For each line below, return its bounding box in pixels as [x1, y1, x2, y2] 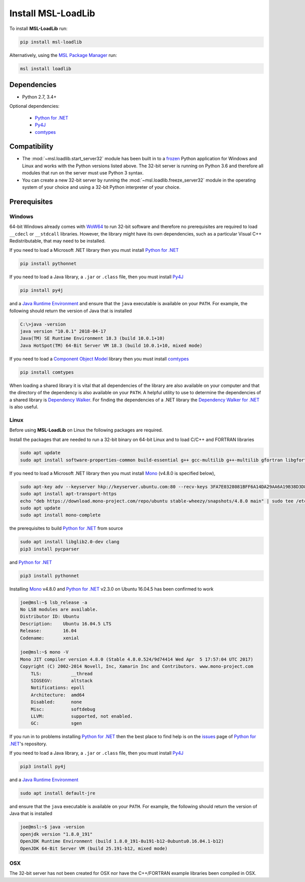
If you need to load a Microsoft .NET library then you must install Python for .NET [9, 247, 179, 253]
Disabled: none [30, 699, 82, 705]
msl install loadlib [20, 66, 71, 71]
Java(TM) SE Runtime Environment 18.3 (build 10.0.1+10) [20, 336, 165, 341]
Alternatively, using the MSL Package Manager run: [9, 52, 117, 58]
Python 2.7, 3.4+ [22, 94, 57, 100]
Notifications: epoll [30, 685, 85, 691]
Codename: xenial [20, 635, 80, 641]
